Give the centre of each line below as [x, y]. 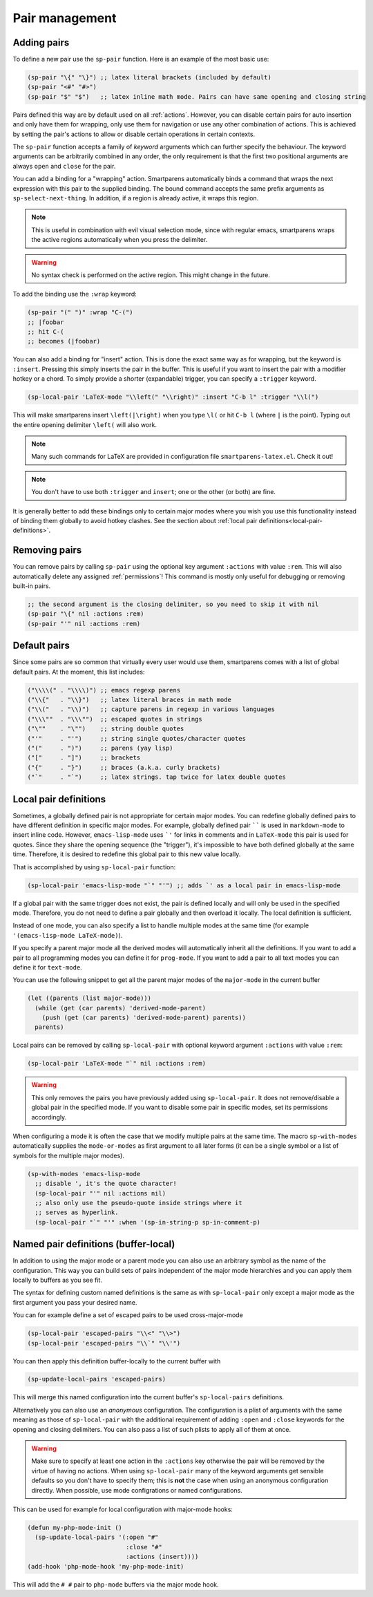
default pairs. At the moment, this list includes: [79, 672]
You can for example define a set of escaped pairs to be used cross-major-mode [128, 1315]
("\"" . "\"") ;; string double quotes [106, 729]
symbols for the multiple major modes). [68, 1155]
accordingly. [49, 1117]
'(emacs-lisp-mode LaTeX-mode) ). [68, 935]
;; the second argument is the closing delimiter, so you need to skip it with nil [173, 604]
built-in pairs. [32, 586]
